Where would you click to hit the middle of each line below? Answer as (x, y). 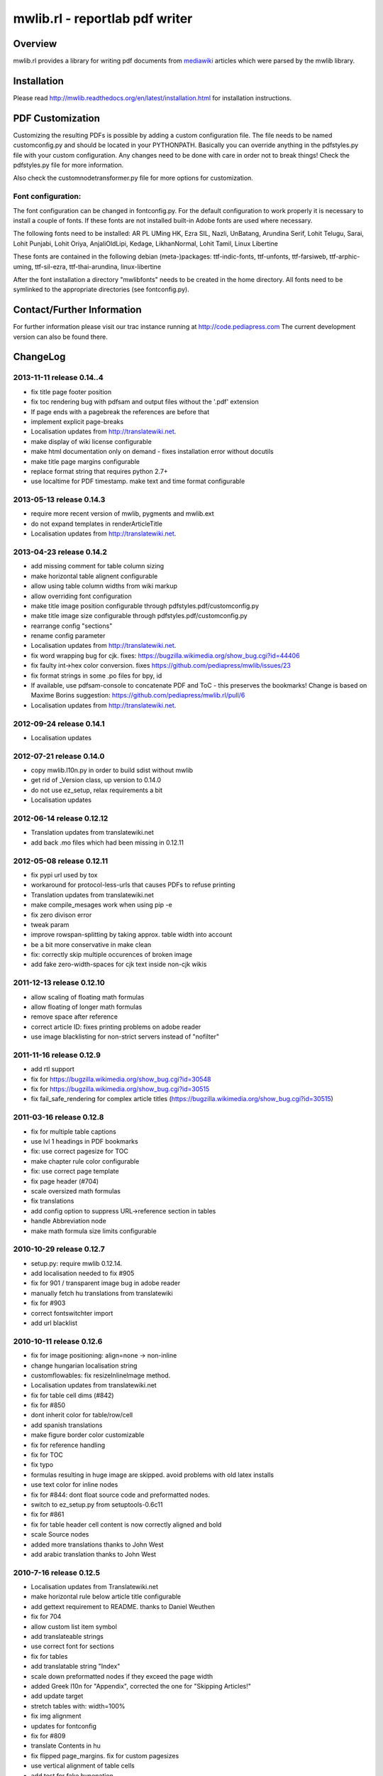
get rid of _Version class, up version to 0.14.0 (96, 780)
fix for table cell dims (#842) (72, 1395)
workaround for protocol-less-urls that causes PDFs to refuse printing (133, 885)
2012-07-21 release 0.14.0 (59, 756)
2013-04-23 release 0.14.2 (60, 552)
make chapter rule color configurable (85, 1161)
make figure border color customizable (88, 1435)
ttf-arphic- (345, 256)
